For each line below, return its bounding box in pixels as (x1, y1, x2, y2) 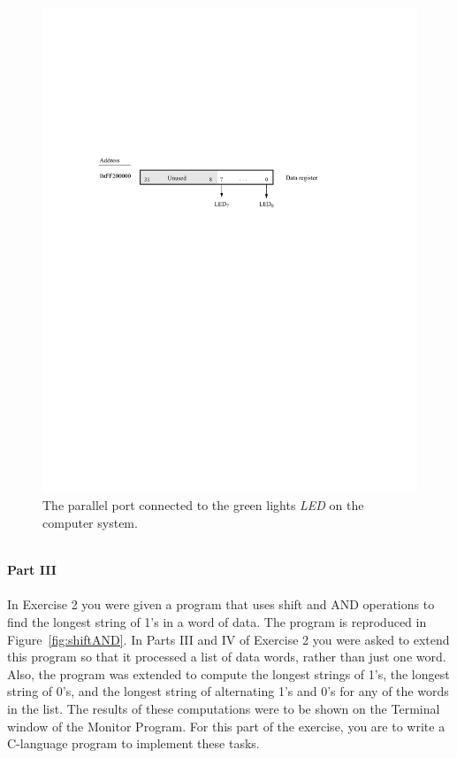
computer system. (42, 514, 138, 532)
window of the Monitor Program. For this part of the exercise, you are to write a (7, 716, 446, 735)
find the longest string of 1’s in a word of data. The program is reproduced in (7, 613, 427, 631)
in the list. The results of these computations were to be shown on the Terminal (7, 700, 440, 718)
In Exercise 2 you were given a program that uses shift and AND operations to (7, 595, 435, 614)
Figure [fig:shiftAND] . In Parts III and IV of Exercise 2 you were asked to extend (7, 630, 450, 648)
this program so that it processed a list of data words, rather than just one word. (7, 647, 446, 666)
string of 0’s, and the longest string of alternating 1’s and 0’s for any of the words (7, 682, 449, 700)
